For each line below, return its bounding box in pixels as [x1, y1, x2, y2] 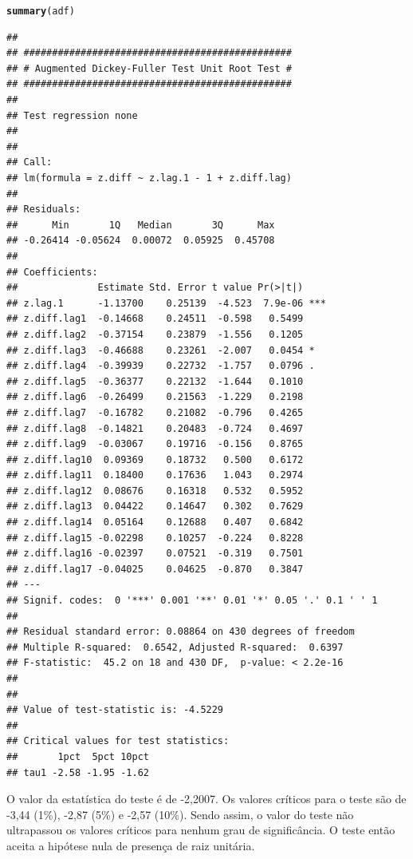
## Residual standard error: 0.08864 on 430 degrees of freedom [6, 626, 355, 638]
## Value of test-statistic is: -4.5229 [6, 704, 224, 716]
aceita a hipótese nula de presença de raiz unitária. [6, 837, 255, 853]
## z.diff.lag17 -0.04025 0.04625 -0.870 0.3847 [6, 563, 304, 575]
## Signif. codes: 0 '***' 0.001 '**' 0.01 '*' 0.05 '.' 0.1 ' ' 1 [6, 595, 378, 607]
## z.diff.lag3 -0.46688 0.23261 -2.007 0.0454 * [6, 344, 315, 356]
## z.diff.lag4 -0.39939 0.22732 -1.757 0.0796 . [6, 360, 315, 372]
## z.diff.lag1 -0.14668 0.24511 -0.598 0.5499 [6, 313, 304, 325]
